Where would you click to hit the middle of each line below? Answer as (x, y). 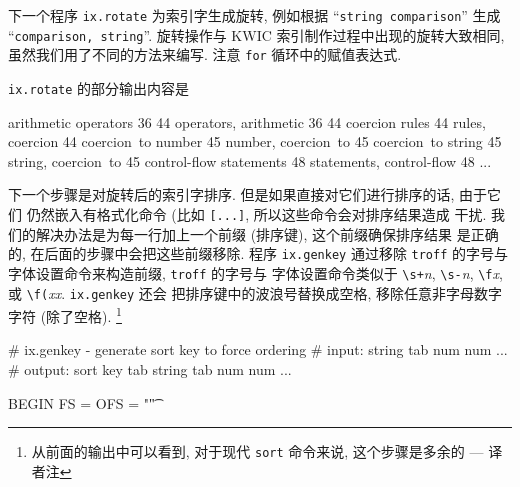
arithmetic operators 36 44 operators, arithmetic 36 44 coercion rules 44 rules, (247, 121)
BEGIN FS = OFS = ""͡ (81, 402)
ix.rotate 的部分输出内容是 (99, 87)
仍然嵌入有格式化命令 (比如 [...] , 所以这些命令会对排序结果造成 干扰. (256, 214)
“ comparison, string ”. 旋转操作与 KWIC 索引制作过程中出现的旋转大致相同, (256, 34)
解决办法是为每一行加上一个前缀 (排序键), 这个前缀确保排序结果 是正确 (267, 233)
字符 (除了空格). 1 (65, 314)
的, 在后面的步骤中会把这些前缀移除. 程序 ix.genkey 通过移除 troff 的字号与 (258, 253)
